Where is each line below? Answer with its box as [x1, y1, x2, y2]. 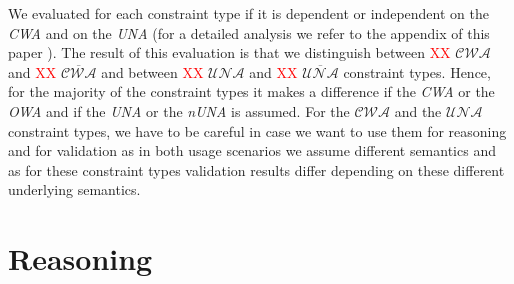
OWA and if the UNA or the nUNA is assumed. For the [8, 100, 350, 121]
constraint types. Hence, [343, 61, 491, 82]
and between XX [101, 61, 204, 82]
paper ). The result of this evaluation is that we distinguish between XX [8, 42, 451, 63]
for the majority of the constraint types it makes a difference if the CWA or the [8, 81, 495, 102]
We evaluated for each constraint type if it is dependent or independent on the [8, 3, 489, 23]
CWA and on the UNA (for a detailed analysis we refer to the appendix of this [8, 22, 490, 43]
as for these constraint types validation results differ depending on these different [8, 159, 505, 180]
